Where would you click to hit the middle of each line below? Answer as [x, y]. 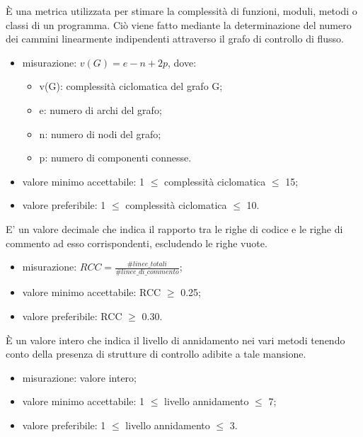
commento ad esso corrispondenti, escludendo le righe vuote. [137, 243]
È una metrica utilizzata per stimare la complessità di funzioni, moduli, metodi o [181, 11]
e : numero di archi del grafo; [100, 109]
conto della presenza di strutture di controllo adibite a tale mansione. [156, 354]
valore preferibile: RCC [72, 316]
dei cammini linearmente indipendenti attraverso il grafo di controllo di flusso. [175, 39]
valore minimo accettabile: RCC [92, 292]
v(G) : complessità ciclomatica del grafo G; [131, 86]
